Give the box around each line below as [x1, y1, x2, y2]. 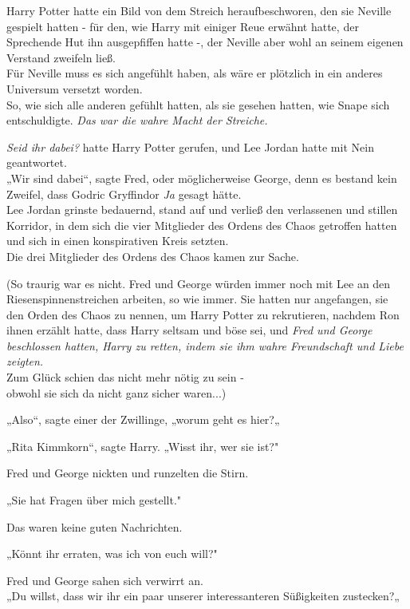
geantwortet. [6, 154, 67, 171]
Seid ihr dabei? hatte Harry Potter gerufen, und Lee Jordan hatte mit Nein [6, 138, 374, 155]
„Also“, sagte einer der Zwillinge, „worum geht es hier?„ [6, 411, 280, 428]
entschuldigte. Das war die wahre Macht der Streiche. [6, 112, 268, 129]
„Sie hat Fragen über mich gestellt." [6, 492, 182, 508]
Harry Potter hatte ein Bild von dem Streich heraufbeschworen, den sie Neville [6, 2, 392, 18]
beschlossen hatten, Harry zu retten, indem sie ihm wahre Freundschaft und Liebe [6, 337, 404, 354]
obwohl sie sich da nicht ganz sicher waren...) [6, 384, 227, 401]
